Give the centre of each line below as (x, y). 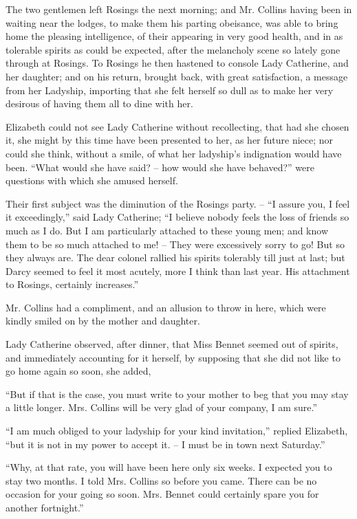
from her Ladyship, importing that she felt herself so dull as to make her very (170, 90)
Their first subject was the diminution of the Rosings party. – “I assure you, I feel (178, 203)
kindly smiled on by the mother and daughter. (103, 321)
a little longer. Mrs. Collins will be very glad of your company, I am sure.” (162, 407)
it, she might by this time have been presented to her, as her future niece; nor (170, 140)
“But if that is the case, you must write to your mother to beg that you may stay (177, 394)
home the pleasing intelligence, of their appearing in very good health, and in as (174, 36)
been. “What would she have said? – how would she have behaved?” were (160, 167)
